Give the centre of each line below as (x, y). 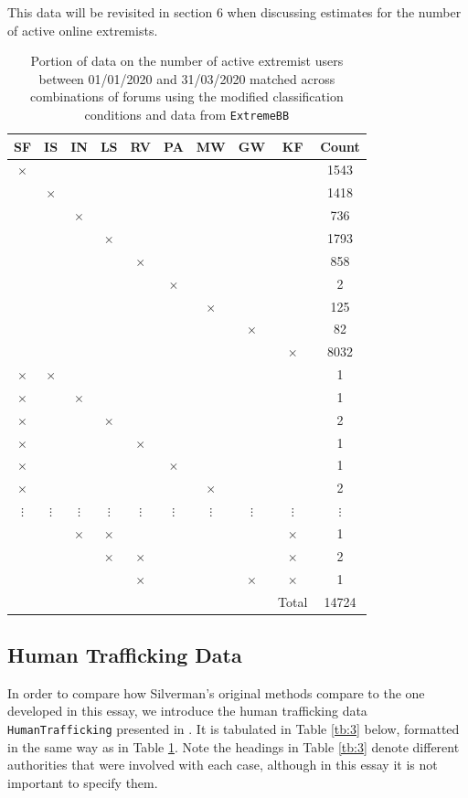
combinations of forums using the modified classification (187, 96)
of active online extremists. (83, 30)
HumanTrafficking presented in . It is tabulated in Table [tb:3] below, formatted (234, 728)
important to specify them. (83, 782)
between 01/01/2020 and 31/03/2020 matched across (187, 78)
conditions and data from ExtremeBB (187, 114)
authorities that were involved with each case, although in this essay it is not (223, 765)
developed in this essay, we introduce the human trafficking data (187, 711)
